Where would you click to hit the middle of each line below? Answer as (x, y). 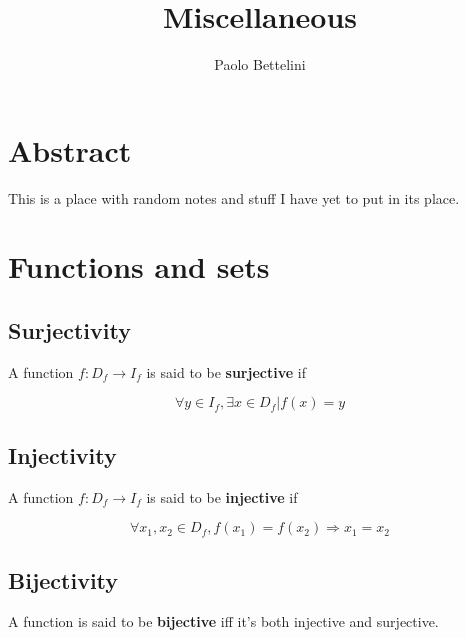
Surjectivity (69, 330)
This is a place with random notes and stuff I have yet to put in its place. (234, 197)
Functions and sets (139, 266)
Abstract (70, 149)
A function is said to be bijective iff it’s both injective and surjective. (223, 621)
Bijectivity (63, 579)
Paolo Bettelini (260, 64)
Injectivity (62, 454)
